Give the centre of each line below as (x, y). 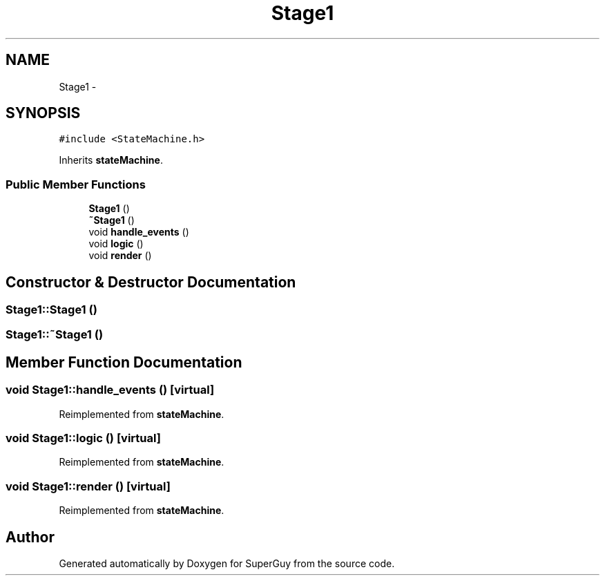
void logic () (116, 244)
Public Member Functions (76, 184)
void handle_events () (139, 232)
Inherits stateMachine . (111, 160)
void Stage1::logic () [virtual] (83, 438)
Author (30, 537)
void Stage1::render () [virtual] (88, 486)
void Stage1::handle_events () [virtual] (110, 390)
